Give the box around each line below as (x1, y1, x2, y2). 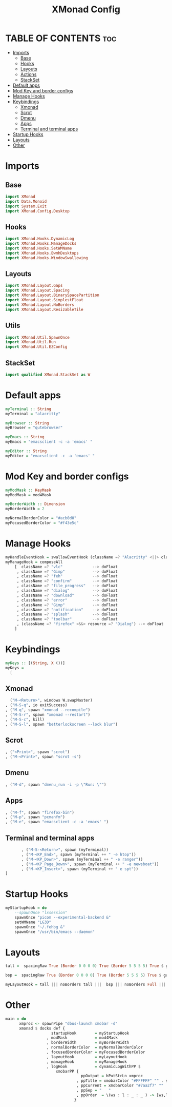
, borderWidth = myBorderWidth (46, 1040, 130, 1045)
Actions (20, 71, 37, 77)
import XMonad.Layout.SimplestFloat (5, 298, 83, 303)
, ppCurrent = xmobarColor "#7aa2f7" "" (76, 1083, 164, 1089)
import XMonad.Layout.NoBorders (5, 302, 74, 307)
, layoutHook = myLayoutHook (46, 1054, 127, 1059)
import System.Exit (5, 204, 47, 209)
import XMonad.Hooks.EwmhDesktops (5, 250, 79, 256)
